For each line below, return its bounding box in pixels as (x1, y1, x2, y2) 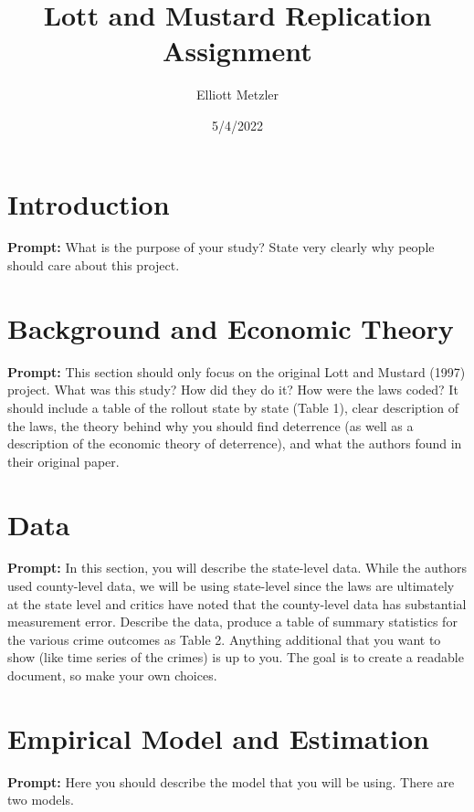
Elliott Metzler (195, 85, 279, 104)
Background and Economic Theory (7, 309, 454, 346)
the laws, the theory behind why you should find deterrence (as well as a (7, 416, 414, 435)
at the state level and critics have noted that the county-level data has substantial (7, 594, 467, 613)
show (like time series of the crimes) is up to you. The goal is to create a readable (7, 648, 464, 667)
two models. (7, 790, 74, 809)
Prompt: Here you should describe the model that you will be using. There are (7, 772, 455, 791)
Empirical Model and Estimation (7, 719, 429, 756)
